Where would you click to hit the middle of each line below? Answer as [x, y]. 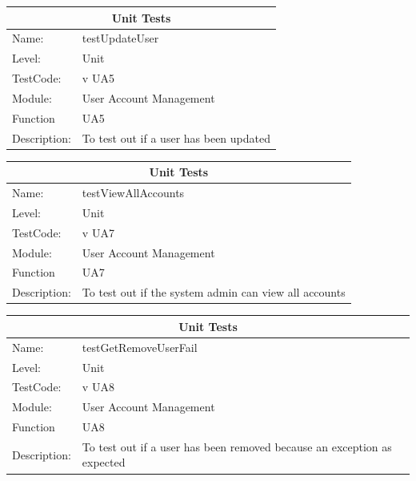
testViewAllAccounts [133, 192]
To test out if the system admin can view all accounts [214, 292]
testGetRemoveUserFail [140, 347]
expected [104, 462]
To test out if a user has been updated [176, 137]
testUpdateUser [120, 38]
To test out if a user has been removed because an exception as [237, 446]
